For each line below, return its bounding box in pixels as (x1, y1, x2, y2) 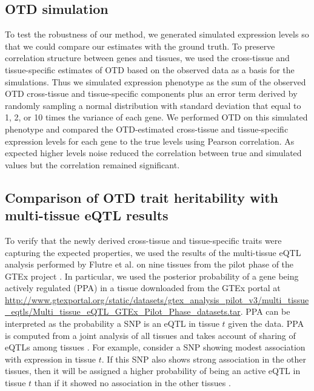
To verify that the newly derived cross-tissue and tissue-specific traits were (5, 234, 282, 246)
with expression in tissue (5, 352, 96, 365)
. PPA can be (240, 305, 290, 318)
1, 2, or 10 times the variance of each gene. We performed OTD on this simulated (5, 111, 308, 123)
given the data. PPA (228, 317, 304, 330)
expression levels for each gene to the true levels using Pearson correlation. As (5, 134, 295, 147)
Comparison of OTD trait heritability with (5, 188, 278, 206)
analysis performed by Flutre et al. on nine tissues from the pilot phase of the (5, 258, 294, 271)
